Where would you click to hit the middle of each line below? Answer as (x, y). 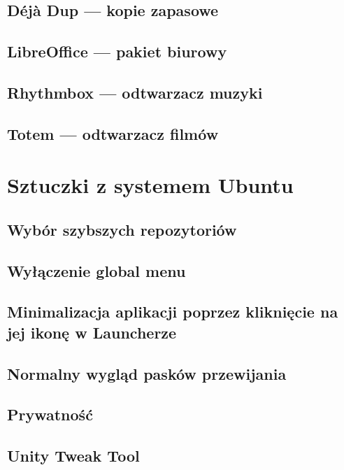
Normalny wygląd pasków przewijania (147, 373)
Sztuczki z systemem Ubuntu (150, 185)
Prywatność (50, 414)
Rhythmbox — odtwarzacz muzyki (135, 92)
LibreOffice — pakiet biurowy (117, 51)
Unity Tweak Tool (73, 456)
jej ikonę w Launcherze (92, 332)
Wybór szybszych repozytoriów (122, 229)
